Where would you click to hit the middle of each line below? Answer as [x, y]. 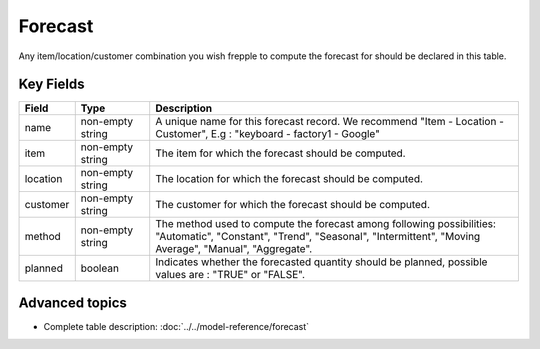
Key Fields [51, 84]
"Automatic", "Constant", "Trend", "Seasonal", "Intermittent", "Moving [318, 237]
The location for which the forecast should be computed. [289, 179]
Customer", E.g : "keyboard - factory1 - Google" [267, 134]
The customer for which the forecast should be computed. [292, 205]
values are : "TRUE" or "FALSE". [230, 275]
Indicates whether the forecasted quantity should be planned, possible [321, 262]
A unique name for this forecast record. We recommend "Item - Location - [330, 122]
